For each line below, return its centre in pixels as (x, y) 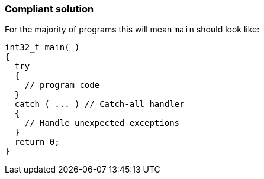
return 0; (37, 142)
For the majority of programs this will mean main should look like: (132, 30)
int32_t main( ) (42, 48)
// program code (62, 85)
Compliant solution (49, 9)
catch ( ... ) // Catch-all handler (99, 104)
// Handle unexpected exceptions (102, 123)
